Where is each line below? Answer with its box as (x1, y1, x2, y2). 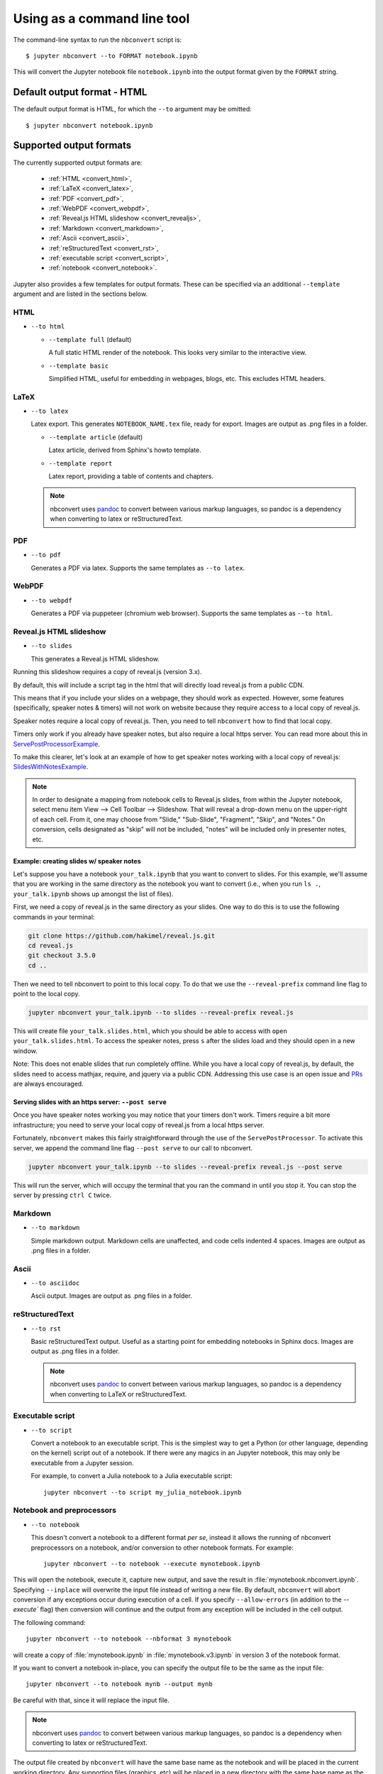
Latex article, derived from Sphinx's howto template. (48, 446, 201, 454)
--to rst (30, 1324, 62, 1333)
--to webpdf (30, 596, 72, 605)
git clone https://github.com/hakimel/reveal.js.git (28, 932, 216, 940)
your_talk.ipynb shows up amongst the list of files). (13, 889, 174, 898)
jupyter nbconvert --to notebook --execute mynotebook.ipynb (43, 1560, 260, 1568)
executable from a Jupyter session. (30, 1458, 134, 1467)
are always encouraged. (13, 1079, 84, 1089)
